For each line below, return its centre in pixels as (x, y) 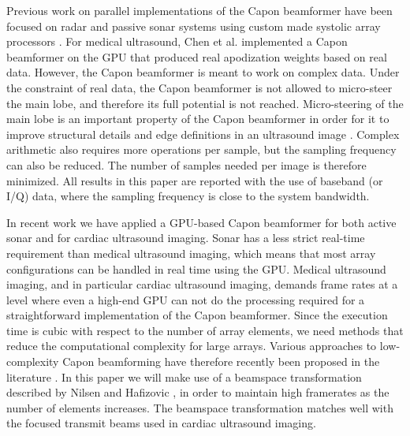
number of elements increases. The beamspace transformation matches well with (200, 407)
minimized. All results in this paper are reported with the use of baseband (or (195, 180)
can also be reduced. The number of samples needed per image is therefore (186, 164)
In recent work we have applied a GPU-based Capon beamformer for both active (201, 222)
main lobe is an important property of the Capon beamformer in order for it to (198, 119)
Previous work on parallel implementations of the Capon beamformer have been (199, 10)
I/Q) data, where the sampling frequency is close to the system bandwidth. (188, 196)
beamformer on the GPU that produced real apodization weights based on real (197, 56)
